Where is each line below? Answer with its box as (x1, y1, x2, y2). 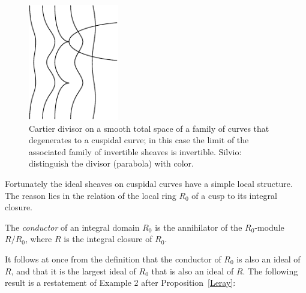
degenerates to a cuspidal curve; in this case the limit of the (29, 134, 249, 146)
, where (25, 232, 52, 245)
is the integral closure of (64, 232, 152, 245)
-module (254, 220, 284, 233)
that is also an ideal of (151, 264, 234, 277)
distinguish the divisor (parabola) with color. (29, 157, 194, 170)
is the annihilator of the (155, 220, 242, 233)
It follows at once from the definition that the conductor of (5, 252, 221, 265)
